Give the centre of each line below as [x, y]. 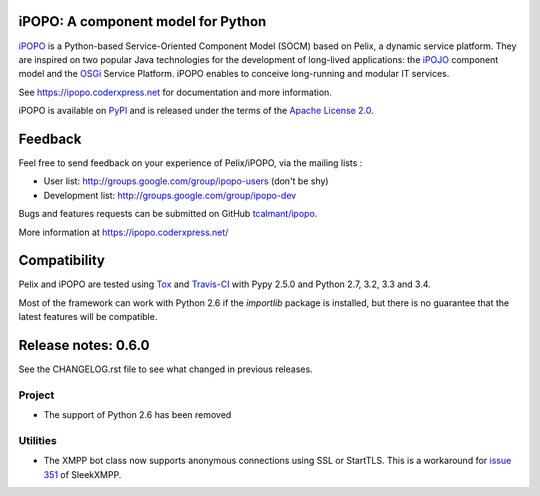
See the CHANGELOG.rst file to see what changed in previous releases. [166, 369]
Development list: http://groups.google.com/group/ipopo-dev [170, 195]
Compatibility [61, 260]
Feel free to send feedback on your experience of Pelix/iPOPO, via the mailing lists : [190, 162]
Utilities [37, 441]
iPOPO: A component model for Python [142, 21]
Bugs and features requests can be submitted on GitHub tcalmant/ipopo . [168, 214]
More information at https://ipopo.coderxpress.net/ [123, 232]
